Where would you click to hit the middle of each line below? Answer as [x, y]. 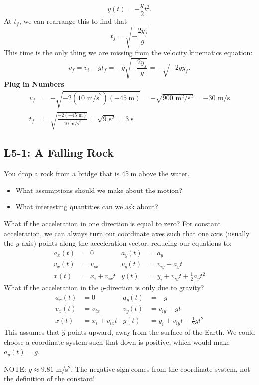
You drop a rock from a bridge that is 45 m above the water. [97, 173]
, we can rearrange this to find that [73, 21]
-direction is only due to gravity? [154, 288]
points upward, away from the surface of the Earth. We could [161, 332]
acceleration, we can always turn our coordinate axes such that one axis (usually [127, 233]
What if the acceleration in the [51, 288]
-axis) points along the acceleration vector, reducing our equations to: [125, 243]
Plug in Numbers [34, 84]
